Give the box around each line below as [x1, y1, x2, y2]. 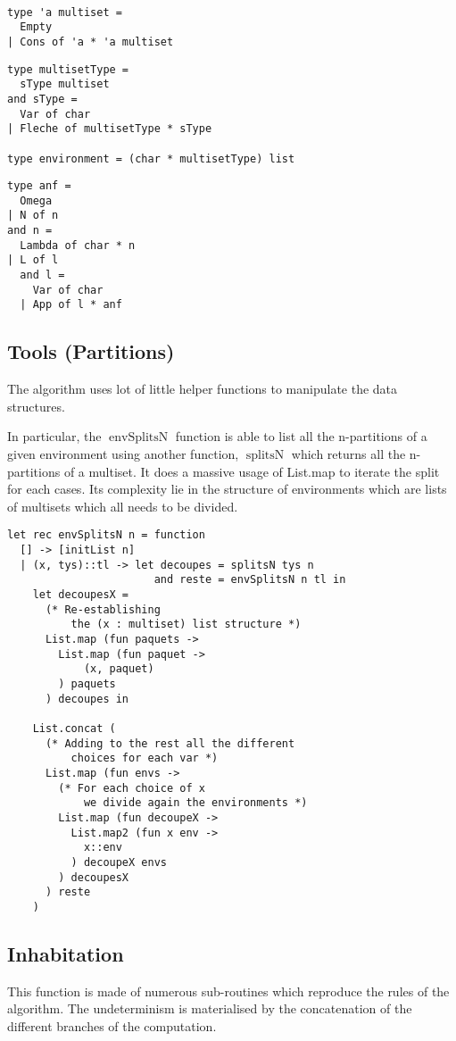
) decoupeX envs [70, 855, 167, 869]
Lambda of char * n [20, 238, 136, 252]
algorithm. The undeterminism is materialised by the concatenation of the [7, 999, 412, 1018]
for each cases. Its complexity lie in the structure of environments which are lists [7, 479, 447, 498]
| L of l [7, 254, 59, 267]
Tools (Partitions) [7, 337, 175, 365]
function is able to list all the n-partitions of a [175, 427, 427, 446]
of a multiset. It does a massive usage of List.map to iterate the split [63, 462, 440, 480]
